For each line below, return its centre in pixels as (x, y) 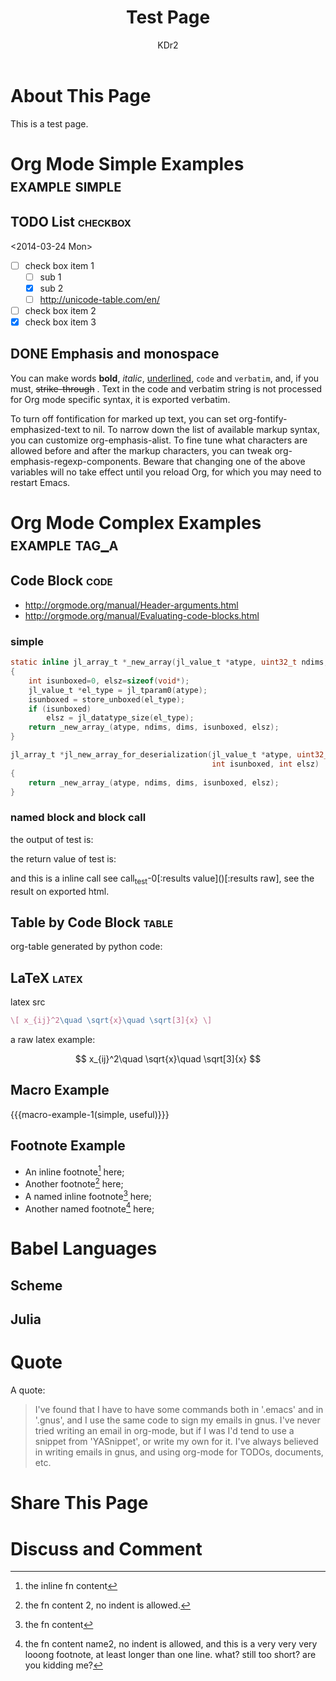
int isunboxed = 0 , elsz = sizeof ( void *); (109, 681)
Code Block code (61, 581)
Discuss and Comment (106, 1548)
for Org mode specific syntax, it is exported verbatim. (120, 399)
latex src (28, 1002)
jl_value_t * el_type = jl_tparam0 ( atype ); (118, 690)
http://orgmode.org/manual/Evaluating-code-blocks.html (142, 615)
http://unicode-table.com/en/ (100, 299)
